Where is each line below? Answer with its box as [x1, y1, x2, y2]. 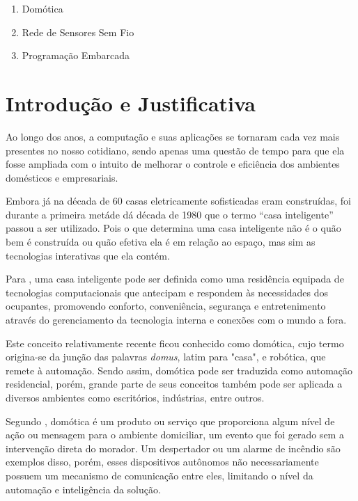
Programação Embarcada [22, 48, 130, 63]
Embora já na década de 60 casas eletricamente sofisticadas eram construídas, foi [6, 193, 351, 208]
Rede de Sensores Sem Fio [22, 24, 134, 39]
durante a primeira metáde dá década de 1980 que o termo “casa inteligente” [6, 207, 334, 221]
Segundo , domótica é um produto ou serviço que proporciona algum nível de [6, 413, 335, 428]
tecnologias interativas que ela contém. [6, 248, 170, 262]
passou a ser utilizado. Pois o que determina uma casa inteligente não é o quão [6, 221, 341, 235]
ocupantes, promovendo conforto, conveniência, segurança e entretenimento [6, 299, 326, 313]
